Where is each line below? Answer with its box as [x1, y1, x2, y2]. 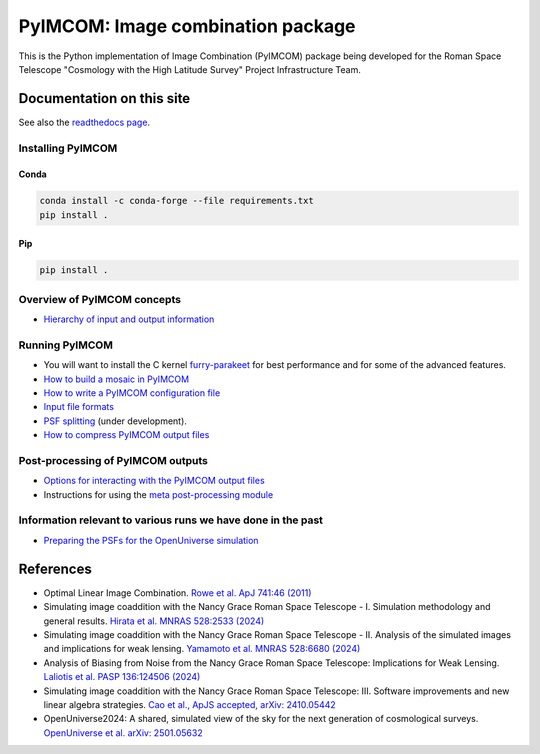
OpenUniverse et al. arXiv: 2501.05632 [43, 726, 204, 739]
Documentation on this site [18, 90, 191, 107]
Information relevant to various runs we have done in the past [18, 513, 324, 527]
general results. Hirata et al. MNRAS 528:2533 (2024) [43, 615, 265, 627]
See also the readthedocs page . [18, 116, 150, 128]
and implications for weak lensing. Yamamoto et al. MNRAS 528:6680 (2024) [43, 643, 361, 655]
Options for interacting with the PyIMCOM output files [43, 475, 265, 487]
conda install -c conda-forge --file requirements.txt [39, 195, 314, 207]
